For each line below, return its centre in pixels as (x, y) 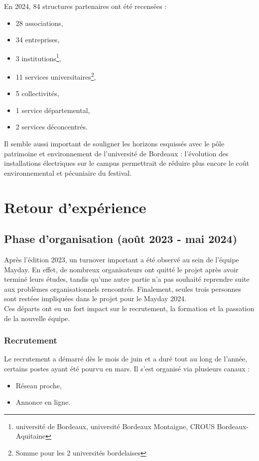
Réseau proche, (39, 385)
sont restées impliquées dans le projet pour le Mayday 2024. (95, 298)
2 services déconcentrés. (52, 127)
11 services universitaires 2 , (56, 76)
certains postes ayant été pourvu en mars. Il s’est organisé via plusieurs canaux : (127, 368)
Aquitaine (31, 436)
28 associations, (39, 23)
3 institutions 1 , (38, 57)
